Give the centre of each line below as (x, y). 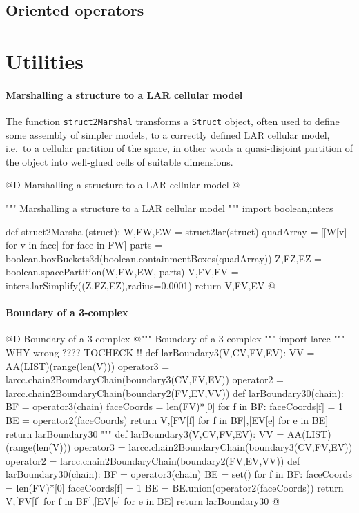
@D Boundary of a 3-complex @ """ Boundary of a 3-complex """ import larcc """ (175, 339)
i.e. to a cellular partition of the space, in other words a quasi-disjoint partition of (179, 148)
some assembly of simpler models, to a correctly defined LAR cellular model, (168, 134)
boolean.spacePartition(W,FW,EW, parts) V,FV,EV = (122, 272)
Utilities (45, 60)
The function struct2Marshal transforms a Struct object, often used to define (173, 120)
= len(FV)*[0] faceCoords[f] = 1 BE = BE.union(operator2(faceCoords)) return (175, 487)
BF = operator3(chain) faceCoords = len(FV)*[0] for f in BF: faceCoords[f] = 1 (175, 406)
